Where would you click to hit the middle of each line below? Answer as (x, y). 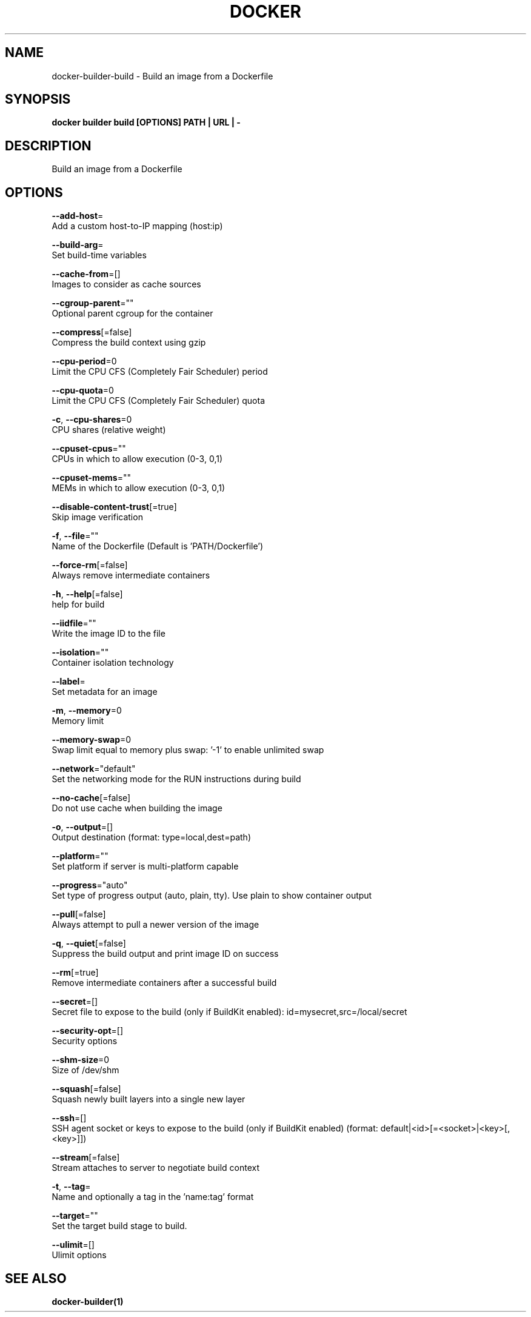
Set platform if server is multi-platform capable (145, 866)
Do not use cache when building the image (137, 808)
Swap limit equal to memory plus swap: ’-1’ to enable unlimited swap (188, 750)
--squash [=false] (86, 1089)
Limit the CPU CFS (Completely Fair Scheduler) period (160, 372)
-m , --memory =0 (87, 711)
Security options (85, 1041)
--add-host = (78, 216)
